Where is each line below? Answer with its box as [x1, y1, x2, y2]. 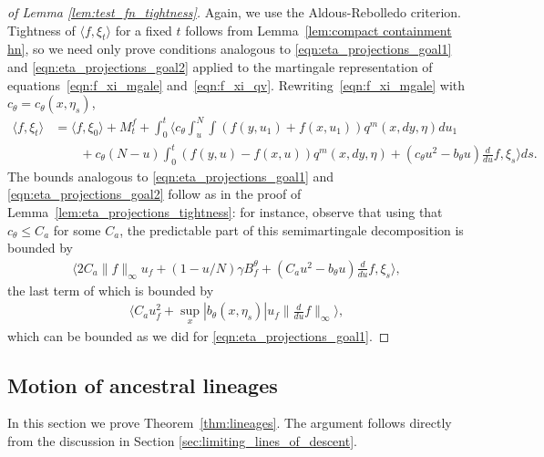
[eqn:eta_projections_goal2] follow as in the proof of [7, 184, 302, 203]
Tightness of [7, 20, 76, 39]
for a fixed [115, 20, 172, 39]
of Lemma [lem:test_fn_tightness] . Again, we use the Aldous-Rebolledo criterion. [7, 3, 461, 21]
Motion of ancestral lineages [7, 370, 278, 399]
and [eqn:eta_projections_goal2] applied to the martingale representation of [7, 57, 433, 76]
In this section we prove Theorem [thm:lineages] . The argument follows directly [7, 413, 452, 432]
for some [53, 220, 101, 239]
